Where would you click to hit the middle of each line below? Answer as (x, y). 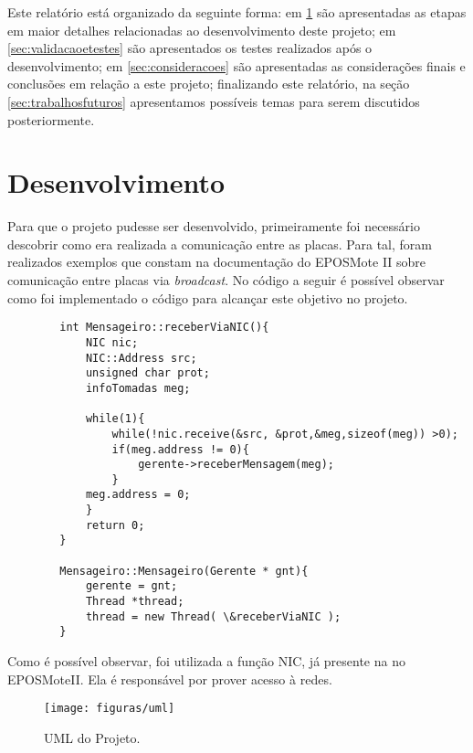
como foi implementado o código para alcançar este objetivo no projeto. (208, 297)
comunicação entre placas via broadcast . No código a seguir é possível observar (226, 280)
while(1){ (115, 419)
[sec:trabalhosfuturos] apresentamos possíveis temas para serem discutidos (214, 101)
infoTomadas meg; (138, 388)
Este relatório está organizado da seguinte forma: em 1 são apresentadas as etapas (237, 12)
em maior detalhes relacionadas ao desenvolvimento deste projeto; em (202, 30)
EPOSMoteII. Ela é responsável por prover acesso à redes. (170, 679)
